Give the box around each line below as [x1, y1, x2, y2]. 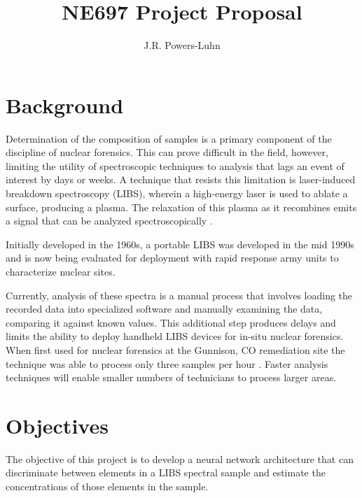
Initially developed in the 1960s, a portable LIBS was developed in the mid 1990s [6, 236, 354, 251]
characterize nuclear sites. [6, 264, 116, 278]
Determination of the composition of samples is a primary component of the [6, 131, 332, 145]
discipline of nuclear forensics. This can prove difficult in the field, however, [6, 145, 328, 159]
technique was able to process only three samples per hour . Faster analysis [6, 356, 328, 371]
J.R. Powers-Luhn [144, 38, 221, 52]
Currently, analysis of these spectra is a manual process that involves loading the [6, 287, 353, 302]
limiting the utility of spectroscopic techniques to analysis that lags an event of [6, 158, 344, 173]
